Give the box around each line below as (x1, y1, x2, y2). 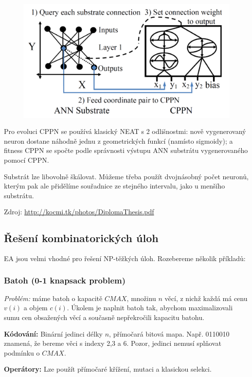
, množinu (126, 293, 156, 303)
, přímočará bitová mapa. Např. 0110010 (109, 328, 230, 339)
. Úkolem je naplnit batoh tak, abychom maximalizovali (67, 302, 233, 313)
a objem (23, 302, 48, 313)
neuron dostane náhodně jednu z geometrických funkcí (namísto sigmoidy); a (4, 135, 233, 146)
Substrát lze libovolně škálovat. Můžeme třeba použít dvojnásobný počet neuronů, (4, 171, 249, 181)
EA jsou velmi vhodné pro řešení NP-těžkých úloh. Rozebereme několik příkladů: (4, 253, 246, 264)
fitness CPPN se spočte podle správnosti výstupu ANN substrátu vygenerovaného (4, 145, 248, 155)
